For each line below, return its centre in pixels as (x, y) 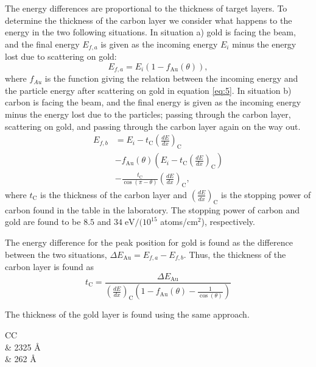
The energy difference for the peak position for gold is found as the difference (149, 242)
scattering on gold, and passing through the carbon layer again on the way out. (153, 126)
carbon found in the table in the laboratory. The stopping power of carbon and (153, 209)
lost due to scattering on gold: (61, 56)
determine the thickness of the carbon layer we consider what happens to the (149, 20)
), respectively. (228, 222)
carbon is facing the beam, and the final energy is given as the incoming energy (153, 102)
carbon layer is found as (50, 266)
